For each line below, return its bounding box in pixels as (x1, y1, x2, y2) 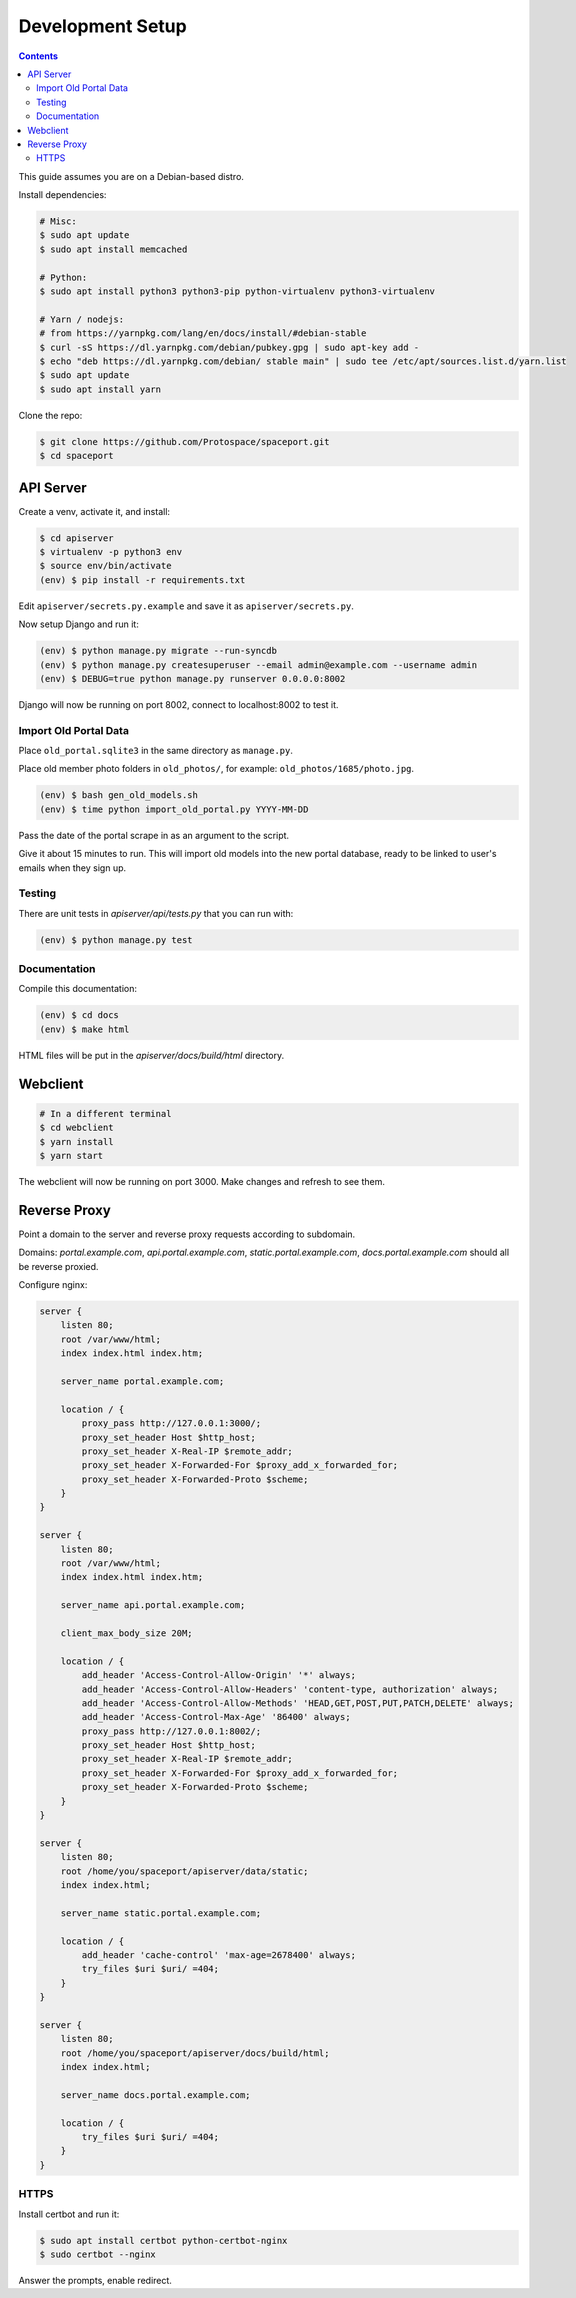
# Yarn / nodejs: (39, 313, 125, 325)
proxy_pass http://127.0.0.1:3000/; (81, 1418, 262, 1429)
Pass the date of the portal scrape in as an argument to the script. (18, 829, 290, 841)
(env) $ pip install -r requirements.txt (39, 574, 246, 585)
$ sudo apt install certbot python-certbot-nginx (39, 2235, 288, 2246)
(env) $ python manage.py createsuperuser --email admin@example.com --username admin (39, 659, 478, 670)
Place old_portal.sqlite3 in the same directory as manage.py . (18, 745, 294, 757)
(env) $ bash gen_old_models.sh (39, 790, 199, 801)
